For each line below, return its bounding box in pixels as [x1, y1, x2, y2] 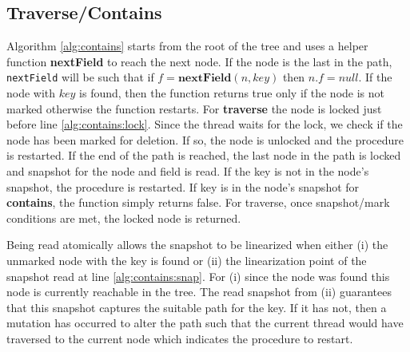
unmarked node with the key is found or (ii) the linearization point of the [6, 251, 367, 268]
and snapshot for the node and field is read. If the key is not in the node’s [6, 163, 369, 180]
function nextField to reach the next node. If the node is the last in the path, [6, 53, 392, 69]
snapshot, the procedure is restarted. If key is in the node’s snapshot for [6, 178, 360, 195]
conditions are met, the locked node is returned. [6, 209, 241, 226]
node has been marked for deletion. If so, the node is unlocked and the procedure [6, 131, 404, 148]
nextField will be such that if [6, 69, 154, 85]
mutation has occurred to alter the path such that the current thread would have [6, 314, 404, 331]
